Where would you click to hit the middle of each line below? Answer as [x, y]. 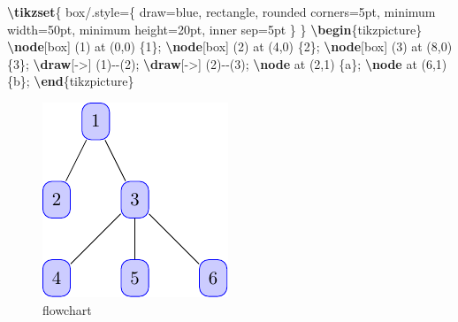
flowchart [67, 309]
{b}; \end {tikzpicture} [71, 81]
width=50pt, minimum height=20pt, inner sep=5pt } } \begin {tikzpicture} [215, 29]
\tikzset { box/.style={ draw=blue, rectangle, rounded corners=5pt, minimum [221, 11]
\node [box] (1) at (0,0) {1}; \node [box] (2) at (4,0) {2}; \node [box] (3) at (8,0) [230, 46]
